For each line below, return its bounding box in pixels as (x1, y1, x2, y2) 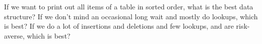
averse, (4, 30, 25, 41)
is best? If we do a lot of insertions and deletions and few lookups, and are (4, 21, 234, 31)
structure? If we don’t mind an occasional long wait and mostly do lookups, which (4, 11, 258, 21)
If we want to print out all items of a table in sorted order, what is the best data (4, 1, 253, 11)
